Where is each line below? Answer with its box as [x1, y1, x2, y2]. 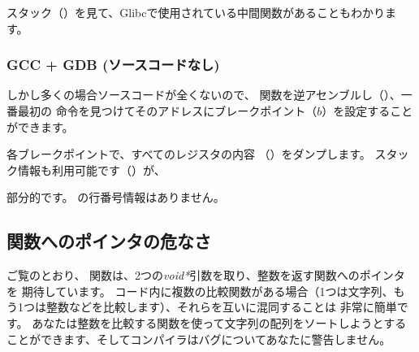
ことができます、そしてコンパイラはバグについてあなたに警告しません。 [6, 330, 391, 347]
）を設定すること [322, 102, 413, 119]
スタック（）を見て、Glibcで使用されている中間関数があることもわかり [6, 4, 386, 20]
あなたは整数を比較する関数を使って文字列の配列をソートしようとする [32, 314, 407, 331]
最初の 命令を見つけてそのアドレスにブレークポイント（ [17, 102, 317, 119]
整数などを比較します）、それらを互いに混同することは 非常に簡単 [45, 298, 397, 315]
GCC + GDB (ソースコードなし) [6, 54, 220, 75]
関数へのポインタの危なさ [6, 228, 211, 254]
